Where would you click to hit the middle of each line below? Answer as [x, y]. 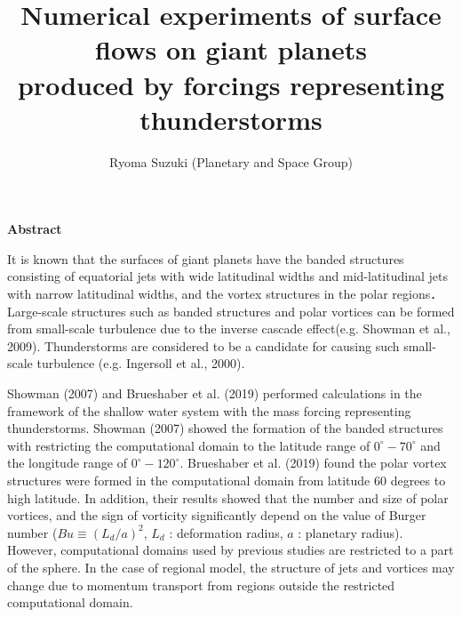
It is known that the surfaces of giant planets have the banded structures [206, 258]
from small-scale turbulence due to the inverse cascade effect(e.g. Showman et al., [229, 329]
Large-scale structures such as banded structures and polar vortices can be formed [231, 311]
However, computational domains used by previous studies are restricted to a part [231, 550]
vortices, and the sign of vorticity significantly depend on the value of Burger [217, 515]
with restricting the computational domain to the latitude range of [189, 445]
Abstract [35, 229]
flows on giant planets [231, 49]
